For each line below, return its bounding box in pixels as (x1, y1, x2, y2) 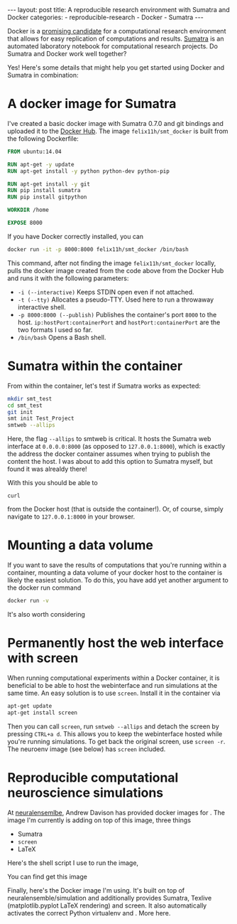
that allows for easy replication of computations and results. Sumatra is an (7, 34, 224, 43)
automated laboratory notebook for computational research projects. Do (7, 42, 219, 51)
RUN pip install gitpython (7, 193, 87, 201)
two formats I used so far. (17, 325, 93, 334)
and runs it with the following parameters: (7, 274, 129, 282)
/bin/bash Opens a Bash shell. (17, 333, 106, 341)
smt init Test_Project (7, 415, 75, 423)
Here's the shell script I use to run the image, (7, 859, 139, 867)
